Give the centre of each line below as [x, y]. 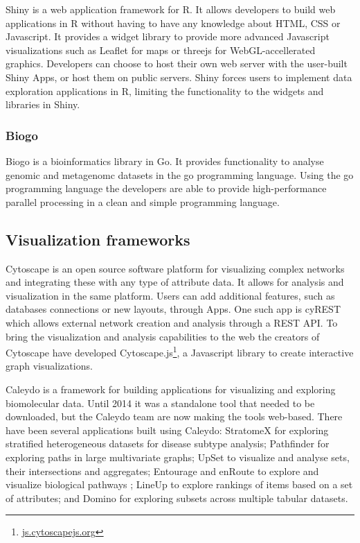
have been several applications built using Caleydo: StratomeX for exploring [167, 430]
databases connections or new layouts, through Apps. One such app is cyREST [173, 309]
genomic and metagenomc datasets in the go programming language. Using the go [180, 174]
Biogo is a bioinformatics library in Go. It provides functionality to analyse [165, 161]
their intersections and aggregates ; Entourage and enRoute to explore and [162, 471]
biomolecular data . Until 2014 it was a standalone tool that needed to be [160, 403]
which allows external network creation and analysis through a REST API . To [172, 322]
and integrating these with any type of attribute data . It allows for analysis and [175, 282]
